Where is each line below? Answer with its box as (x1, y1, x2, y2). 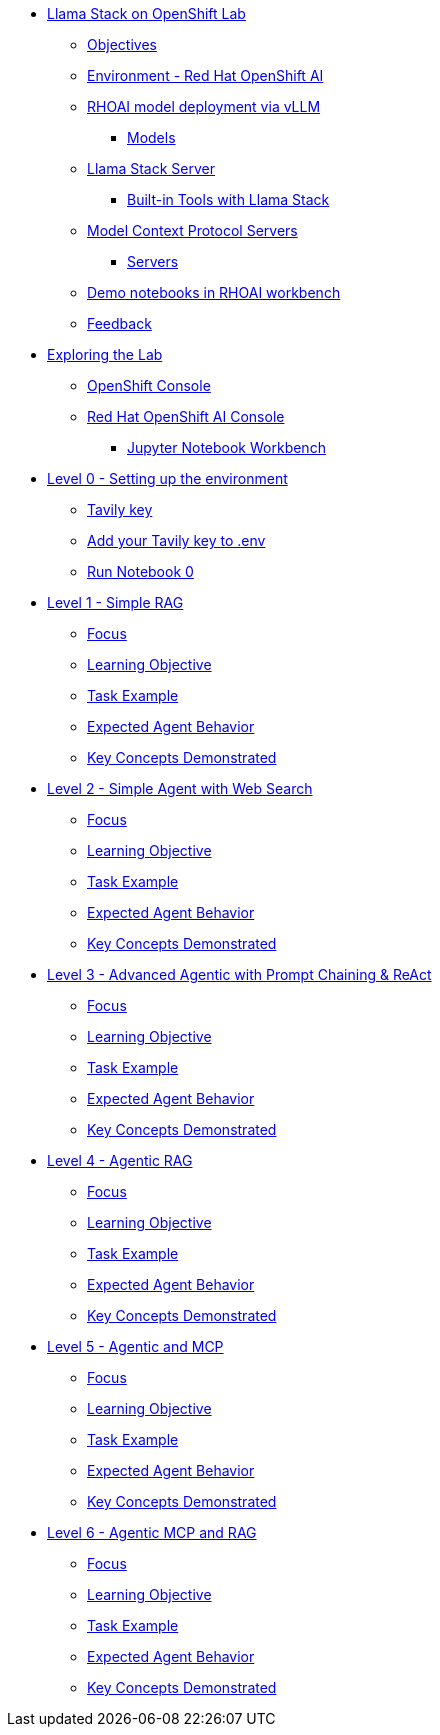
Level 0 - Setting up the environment (47, 470, 288, 487)
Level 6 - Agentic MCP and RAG (47, 1524, 257, 1541)
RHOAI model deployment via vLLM (87, 98, 321, 115)
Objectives (87, 36, 157, 53)
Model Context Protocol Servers (87, 222, 298, 239)
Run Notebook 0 (87, 563, 194, 580)
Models (127, 129, 176, 146)
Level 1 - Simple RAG (47, 594, 184, 611)
